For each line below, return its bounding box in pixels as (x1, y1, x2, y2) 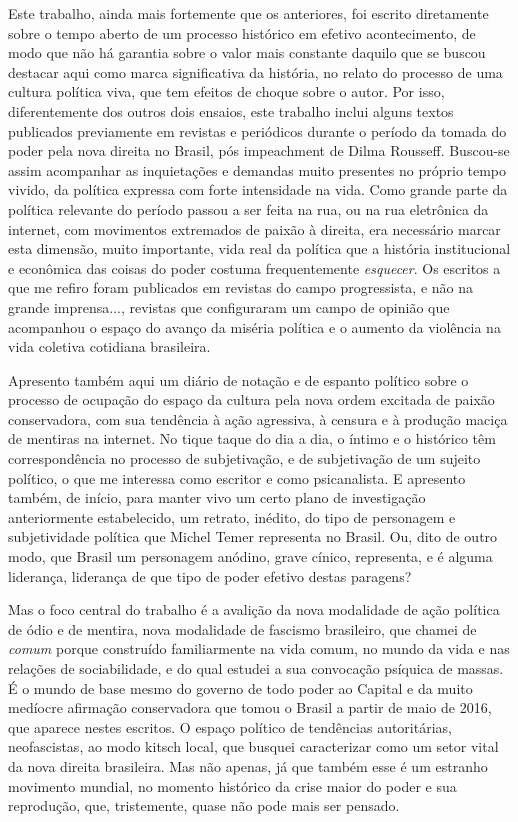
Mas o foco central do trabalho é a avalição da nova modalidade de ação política (8, 599, 500, 620)
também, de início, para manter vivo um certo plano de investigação (8, 487, 426, 508)
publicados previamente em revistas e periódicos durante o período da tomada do (8, 120, 507, 141)
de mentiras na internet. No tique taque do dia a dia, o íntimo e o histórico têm (8, 428, 496, 449)
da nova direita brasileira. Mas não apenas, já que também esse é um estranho (8, 755, 488, 776)
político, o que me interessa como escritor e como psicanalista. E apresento (8, 467, 466, 488)
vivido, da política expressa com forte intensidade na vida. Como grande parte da (8, 179, 508, 200)
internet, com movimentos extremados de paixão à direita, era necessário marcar (8, 218, 501, 239)
